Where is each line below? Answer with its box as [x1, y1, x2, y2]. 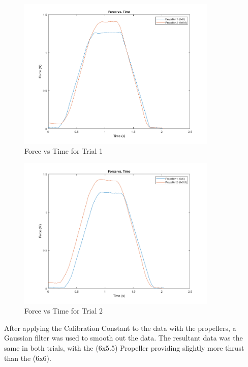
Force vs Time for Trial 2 [24, 305, 103, 316]
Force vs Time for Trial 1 [24, 146, 103, 156]
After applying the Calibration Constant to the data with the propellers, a [4, 322, 236, 333]
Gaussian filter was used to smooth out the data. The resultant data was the [4, 332, 243, 343]
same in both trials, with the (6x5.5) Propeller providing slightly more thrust [4, 343, 244, 353]
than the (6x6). [4, 352, 51, 363]
